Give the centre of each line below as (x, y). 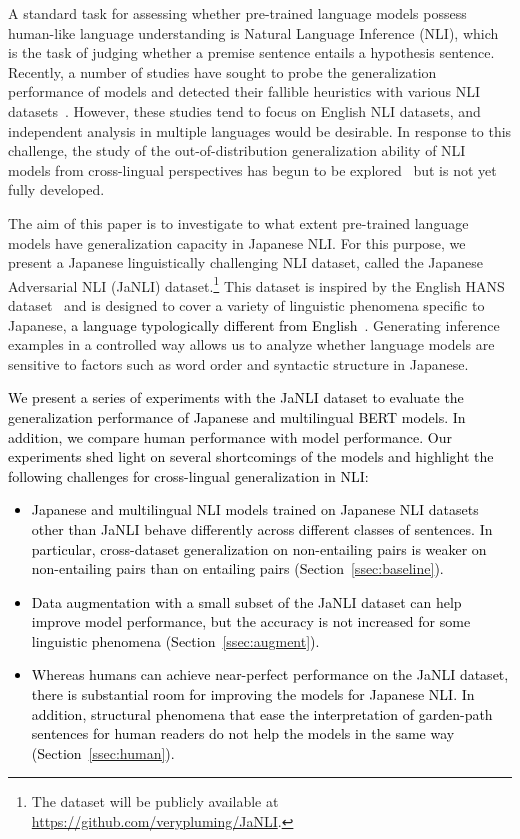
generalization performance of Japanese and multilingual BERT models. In (237, 416)
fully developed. (56, 189)
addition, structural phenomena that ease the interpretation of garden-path (262, 713)
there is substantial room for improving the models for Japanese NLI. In (253, 694)
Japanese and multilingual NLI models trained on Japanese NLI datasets (255, 509)
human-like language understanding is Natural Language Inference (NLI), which (253, 32)
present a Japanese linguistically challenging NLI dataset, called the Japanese (246, 262)
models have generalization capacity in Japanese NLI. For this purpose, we (237, 242)
